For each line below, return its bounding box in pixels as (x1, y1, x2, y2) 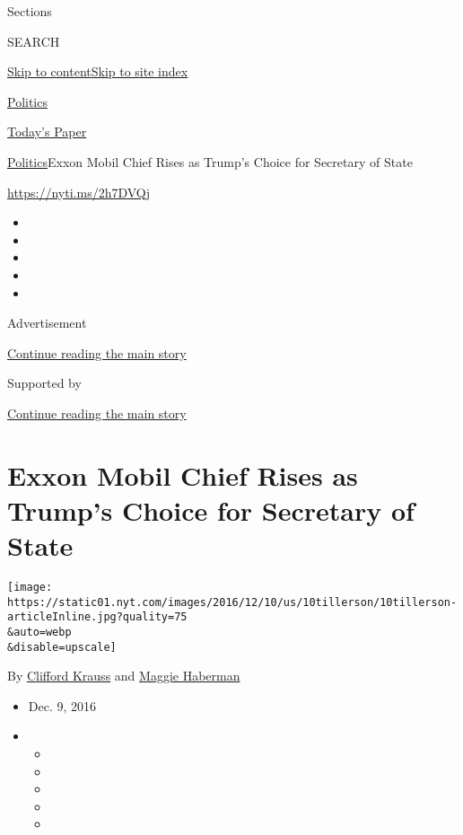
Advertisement (7, 313, 87, 332)
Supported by (7, 374, 82, 392)
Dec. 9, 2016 (28, 696, 97, 715)
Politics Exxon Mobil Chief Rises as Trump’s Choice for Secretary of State (7, 152, 413, 171)
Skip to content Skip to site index (7, 62, 188, 81)
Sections (7, 2, 52, 20)
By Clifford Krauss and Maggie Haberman (7, 666, 240, 685)
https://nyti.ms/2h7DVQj (7, 182, 151, 201)
